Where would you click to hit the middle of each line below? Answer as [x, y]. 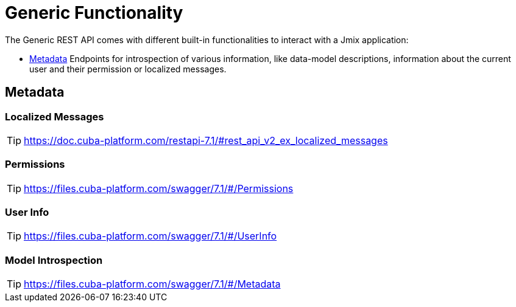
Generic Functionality [94, 13]
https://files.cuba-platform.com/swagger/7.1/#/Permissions [159, 188]
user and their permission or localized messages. [128, 69]
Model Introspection [54, 260]
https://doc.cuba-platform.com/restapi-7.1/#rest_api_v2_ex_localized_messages [206, 140]
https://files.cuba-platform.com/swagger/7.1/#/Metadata [152, 284]
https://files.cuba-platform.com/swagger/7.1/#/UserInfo [150, 236]
